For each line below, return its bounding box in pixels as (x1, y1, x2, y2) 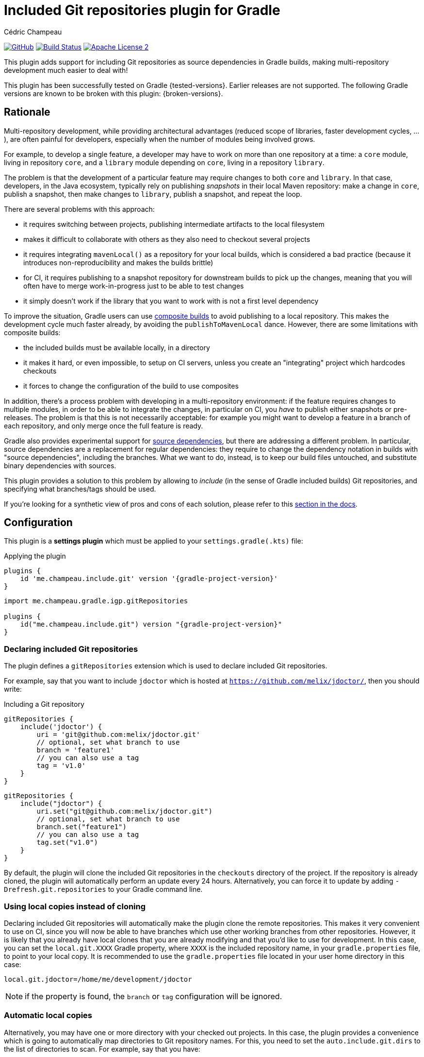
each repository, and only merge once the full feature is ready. (4, 421, 203, 430)
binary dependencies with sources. (4, 461, 116, 470)
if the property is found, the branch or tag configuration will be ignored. (25, 991, 282, 1001)
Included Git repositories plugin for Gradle (4, 2, 280, 18)
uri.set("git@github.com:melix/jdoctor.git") (36, 807, 212, 816)
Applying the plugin (4, 552, 66, 561)
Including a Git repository (4, 700, 84, 709)
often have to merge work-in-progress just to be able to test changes (23, 281, 244, 290)
